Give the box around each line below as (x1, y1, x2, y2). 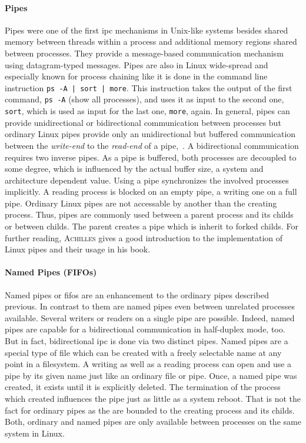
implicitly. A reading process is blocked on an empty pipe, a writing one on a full (5, 185, 297, 198)
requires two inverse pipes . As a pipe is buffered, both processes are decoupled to (5, 151, 297, 163)
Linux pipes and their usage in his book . (5, 243, 151, 255)
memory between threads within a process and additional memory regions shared (5, 35, 297, 48)
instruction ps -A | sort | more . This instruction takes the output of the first (5, 81, 292, 94)
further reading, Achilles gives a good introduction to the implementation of (5, 231, 283, 244)
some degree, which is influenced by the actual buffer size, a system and (5, 162, 264, 175)
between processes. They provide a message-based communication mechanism (5, 46, 284, 59)
